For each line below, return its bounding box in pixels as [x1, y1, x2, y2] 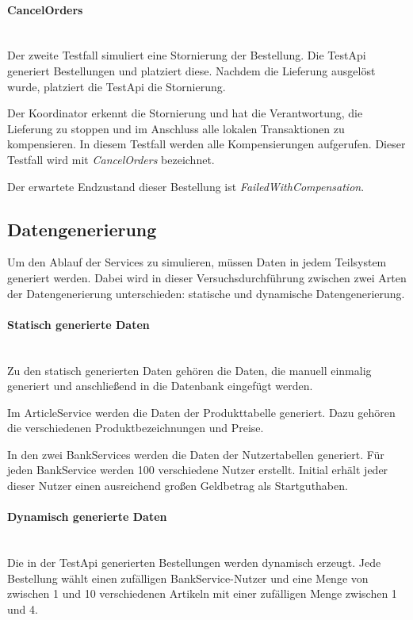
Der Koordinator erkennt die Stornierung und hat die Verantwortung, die [7, 105, 363, 121]
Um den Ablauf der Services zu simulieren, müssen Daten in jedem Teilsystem [7, 254, 387, 270]
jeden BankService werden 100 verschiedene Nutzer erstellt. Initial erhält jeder [7, 461, 388, 478]
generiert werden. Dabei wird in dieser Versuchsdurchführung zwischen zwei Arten [7, 269, 407, 285]
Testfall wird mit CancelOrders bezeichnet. [7, 151, 215, 167]
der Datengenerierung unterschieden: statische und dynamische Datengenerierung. [7, 285, 405, 301]
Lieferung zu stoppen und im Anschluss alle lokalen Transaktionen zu [7, 120, 345, 136]
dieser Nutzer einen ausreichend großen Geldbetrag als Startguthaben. [7, 477, 348, 494]
